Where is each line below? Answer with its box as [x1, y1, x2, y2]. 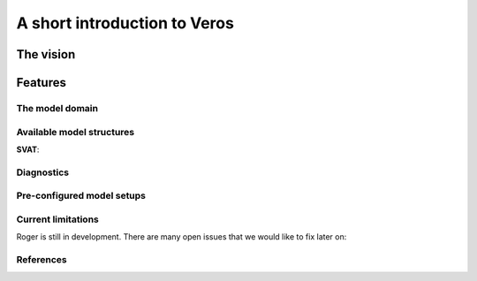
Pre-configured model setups [16, 190, 146, 202]
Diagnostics [16, 166, 70, 178]
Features [16, 75, 66, 90]
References [16, 253, 67, 265]
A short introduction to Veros [16, 13, 234, 33]
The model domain [16, 102, 99, 114]
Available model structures [16, 125, 135, 138]
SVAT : [16, 144, 40, 155]
